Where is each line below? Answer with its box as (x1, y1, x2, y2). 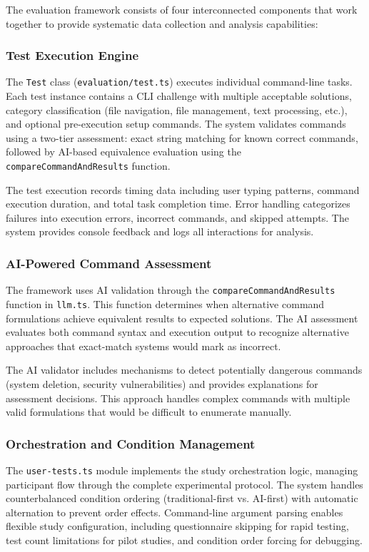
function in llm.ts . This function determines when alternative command (6, 296, 325, 311)
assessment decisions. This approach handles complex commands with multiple (6, 390, 350, 405)
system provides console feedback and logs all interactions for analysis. (6, 224, 314, 239)
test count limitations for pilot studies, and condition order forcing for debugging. (6, 533, 363, 547)
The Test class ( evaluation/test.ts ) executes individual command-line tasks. (6, 74, 353, 89)
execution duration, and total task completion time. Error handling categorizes (6, 196, 350, 211)
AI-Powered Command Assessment (6, 254, 212, 272)
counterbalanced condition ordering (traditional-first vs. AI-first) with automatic (6, 491, 358, 506)
